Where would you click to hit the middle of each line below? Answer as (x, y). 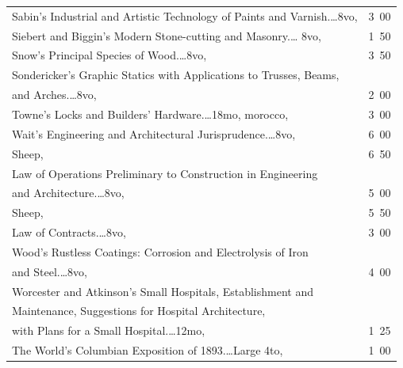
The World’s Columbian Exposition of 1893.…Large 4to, (148, 350)
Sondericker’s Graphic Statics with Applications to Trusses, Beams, (176, 75)
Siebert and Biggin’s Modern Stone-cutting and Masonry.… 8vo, (167, 35)
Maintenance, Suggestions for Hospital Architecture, (139, 311)
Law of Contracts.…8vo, (69, 232)
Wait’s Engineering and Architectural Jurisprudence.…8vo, (154, 133)
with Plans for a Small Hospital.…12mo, (109, 330)
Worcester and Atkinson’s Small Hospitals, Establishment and (163, 291)
